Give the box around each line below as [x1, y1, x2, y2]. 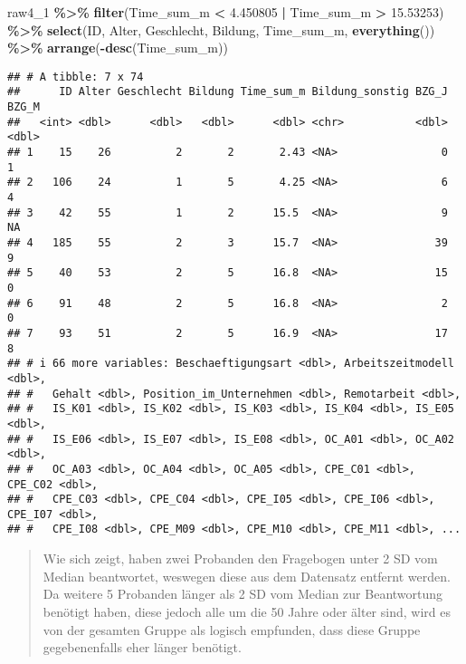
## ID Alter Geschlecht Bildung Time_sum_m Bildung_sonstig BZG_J [7, 85, 448, 99]
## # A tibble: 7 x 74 [7, 70, 144, 83]
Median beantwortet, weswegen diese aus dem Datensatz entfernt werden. [43, 566, 451, 585]
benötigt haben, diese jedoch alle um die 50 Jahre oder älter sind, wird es [43, 601, 451, 621]
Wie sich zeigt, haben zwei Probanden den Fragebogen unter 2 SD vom [43, 549, 438, 568]
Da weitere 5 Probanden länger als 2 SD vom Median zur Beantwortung [43, 584, 443, 603]
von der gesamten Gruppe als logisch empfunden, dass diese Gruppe [43, 620, 421, 639]
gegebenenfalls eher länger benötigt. [43, 638, 242, 657]
